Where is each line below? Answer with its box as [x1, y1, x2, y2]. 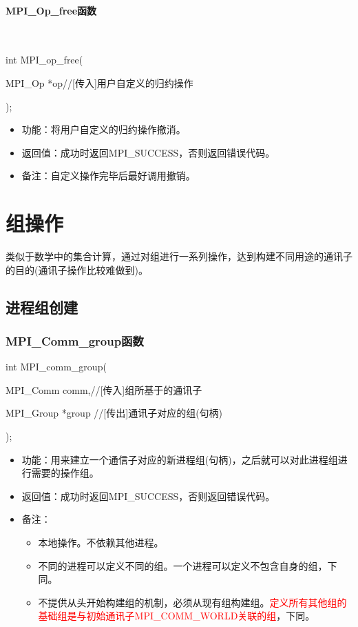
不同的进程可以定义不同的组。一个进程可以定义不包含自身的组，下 [38, 558, 337, 573]
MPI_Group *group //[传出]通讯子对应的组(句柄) [6, 406, 223, 420]
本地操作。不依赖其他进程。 [38, 535, 164, 550]
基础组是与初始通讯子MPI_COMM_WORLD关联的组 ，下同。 [38, 608, 315, 623]
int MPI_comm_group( [6, 359, 107, 374]
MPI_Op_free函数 [6, 3, 97, 17]
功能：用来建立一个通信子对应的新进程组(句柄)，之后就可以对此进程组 [21, 452, 338, 466]
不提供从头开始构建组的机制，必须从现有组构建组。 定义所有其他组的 [38, 595, 347, 609]
